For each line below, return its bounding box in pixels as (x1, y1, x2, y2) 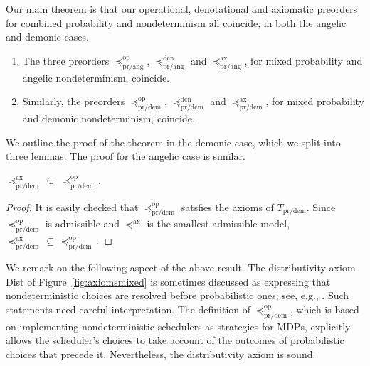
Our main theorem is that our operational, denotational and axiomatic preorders (6, 1, 358, 16)
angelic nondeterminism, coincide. (22, 70, 170, 85)
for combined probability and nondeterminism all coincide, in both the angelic (6, 15, 347, 30)
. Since (306, 199, 336, 214)
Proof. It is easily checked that (6, 199, 139, 214)
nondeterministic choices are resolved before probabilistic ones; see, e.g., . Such (6, 288, 349, 303)
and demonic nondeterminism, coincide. (22, 110, 195, 125)
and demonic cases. (6, 29, 89, 44)
